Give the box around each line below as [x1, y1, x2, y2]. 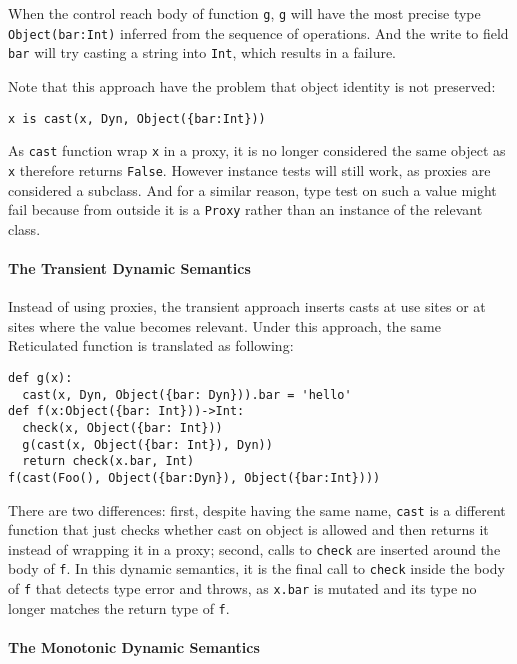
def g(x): [8, 370, 73, 385]
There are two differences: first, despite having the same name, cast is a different [8, 499, 506, 520]
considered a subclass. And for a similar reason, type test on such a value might [8, 179, 497, 200]
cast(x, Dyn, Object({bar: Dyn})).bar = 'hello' [22, 387, 352, 402]
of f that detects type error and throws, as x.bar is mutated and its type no [8, 578, 477, 599]
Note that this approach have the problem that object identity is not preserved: [8, 75, 496, 96]
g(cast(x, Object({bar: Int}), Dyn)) [22, 437, 273, 452]
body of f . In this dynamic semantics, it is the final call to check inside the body [8, 558, 505, 579]
